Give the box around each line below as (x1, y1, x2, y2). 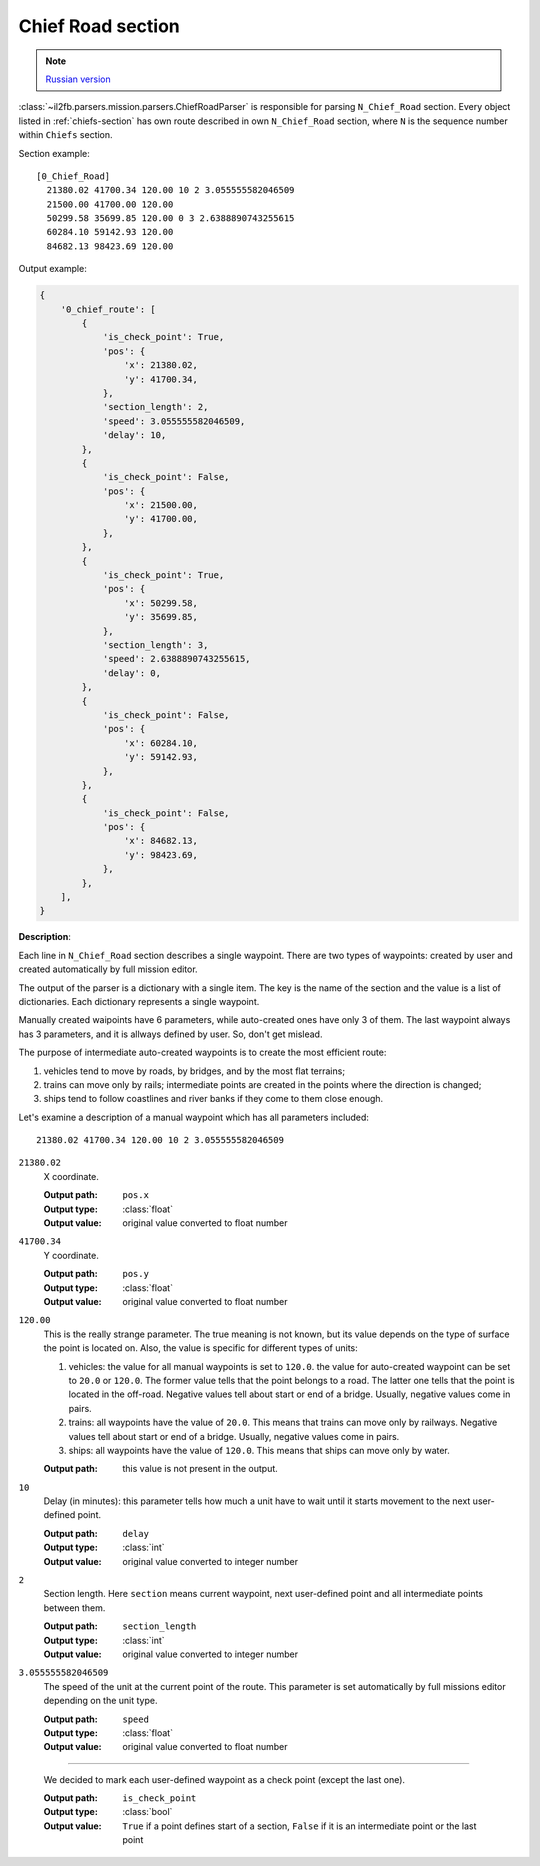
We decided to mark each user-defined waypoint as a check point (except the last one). (43, 1773, 405, 1785)
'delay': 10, (102, 430, 167, 441)
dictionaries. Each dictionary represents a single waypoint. (18, 995, 260, 1007)
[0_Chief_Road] (36, 170, 111, 182)
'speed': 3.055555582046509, (102, 415, 246, 427)
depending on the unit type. (43, 1695, 159, 1707)
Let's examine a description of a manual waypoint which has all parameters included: (18, 1111, 370, 1123)
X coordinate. (43, 1170, 100, 1182)
